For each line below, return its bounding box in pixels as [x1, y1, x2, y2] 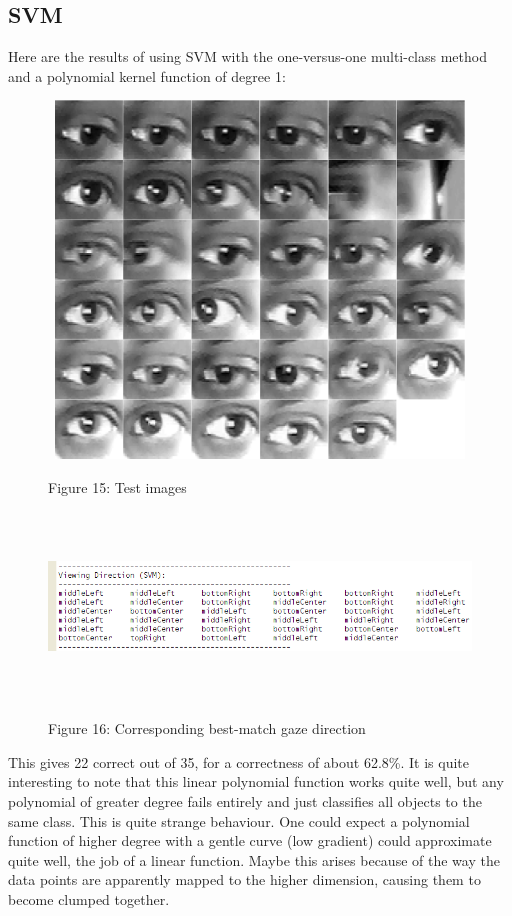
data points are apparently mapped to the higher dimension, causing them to [8, 869, 481, 890]
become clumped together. [8, 888, 170, 909]
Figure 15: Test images [48, 477, 187, 498]
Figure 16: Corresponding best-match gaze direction [48, 718, 366, 739]
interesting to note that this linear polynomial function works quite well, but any [8, 771, 504, 792]
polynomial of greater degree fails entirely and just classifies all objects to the [8, 790, 482, 811]
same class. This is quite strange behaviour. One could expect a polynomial [8, 810, 470, 831]
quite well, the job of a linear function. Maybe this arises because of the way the [8, 849, 500, 870]
